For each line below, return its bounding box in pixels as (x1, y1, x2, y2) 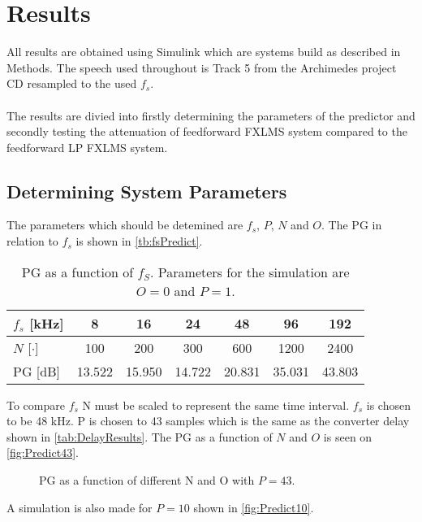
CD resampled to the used (6, 75, 137, 92)
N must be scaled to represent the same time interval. (82, 396, 350, 413)
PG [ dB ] (13, 361, 60, 381)
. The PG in (321, 216, 382, 233)
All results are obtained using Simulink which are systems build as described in (6, 43, 401, 60)
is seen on (323, 428, 372, 445)
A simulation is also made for (6, 498, 153, 515)
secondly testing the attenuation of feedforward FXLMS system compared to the (6, 123, 407, 140)
